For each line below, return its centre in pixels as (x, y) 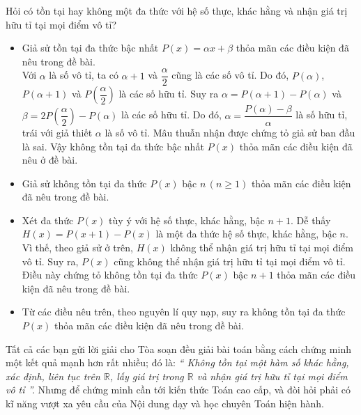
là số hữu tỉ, (322, 115)
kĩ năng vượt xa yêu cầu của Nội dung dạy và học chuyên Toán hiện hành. (165, 403)
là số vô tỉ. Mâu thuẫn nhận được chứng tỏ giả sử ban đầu (230, 132)
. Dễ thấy (311, 220)
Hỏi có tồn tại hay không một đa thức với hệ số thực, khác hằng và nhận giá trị (177, 10)
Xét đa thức (48, 220)
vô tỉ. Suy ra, (50, 261)
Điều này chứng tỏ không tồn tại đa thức (110, 275)
